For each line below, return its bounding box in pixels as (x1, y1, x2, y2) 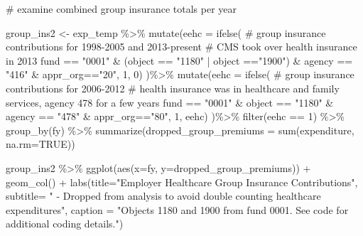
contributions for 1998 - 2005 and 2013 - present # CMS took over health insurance (6, 39, 357, 54)
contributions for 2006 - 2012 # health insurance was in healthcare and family (6, 80, 340, 95)
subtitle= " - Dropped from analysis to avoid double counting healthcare (6, 188, 321, 203)
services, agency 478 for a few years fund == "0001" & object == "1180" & (6, 95, 334, 109)
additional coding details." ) (6, 216, 124, 231)
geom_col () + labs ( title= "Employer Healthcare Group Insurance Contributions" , (6, 174, 358, 189)
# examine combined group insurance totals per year (6, 1, 237, 16)
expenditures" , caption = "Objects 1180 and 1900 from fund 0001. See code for (6, 202, 349, 217)
